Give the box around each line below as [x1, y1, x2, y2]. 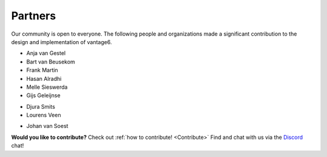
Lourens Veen [26, 112, 61, 119]
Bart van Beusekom [26, 58, 76, 65]
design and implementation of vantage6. [11, 38, 112, 45]
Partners [11, 9, 56, 22]
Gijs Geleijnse [26, 92, 61, 99]
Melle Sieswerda [26, 83, 68, 91]
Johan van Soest [26, 123, 69, 130]
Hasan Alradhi [26, 75, 62, 82]
